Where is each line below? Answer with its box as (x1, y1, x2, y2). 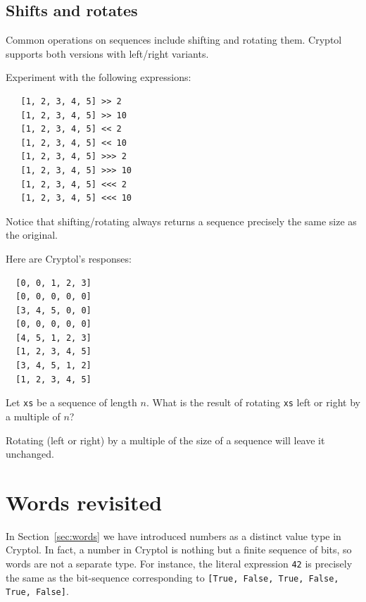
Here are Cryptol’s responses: (6, 251, 132, 265)
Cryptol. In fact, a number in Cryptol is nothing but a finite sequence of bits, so (6, 542, 352, 557)
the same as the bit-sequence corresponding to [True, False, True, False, (6, 570, 339, 584)
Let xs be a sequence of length (6, 395, 137, 410)
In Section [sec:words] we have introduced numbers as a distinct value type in (6, 528, 341, 543)
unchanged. (6, 446, 54, 461)
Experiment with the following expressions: (6, 70, 191, 84)
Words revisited (6, 487, 163, 516)
